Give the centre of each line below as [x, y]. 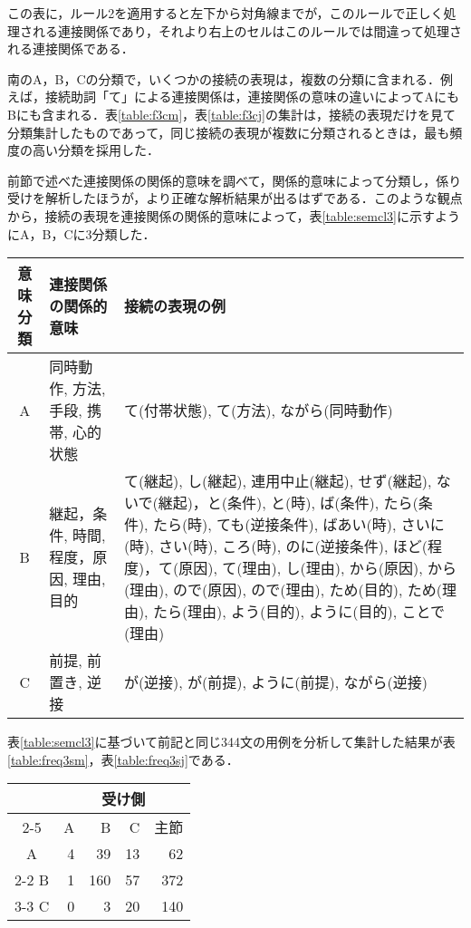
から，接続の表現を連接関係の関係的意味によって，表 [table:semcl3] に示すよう [234, 215]
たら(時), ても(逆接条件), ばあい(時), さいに [298, 525]
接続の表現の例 [174, 306]
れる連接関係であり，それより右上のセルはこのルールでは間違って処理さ [247, 30]
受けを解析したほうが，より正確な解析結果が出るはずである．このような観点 [235, 198]
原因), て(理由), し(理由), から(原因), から [318, 568]
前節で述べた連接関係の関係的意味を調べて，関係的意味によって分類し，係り [235, 180]
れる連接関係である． [71, 48]
